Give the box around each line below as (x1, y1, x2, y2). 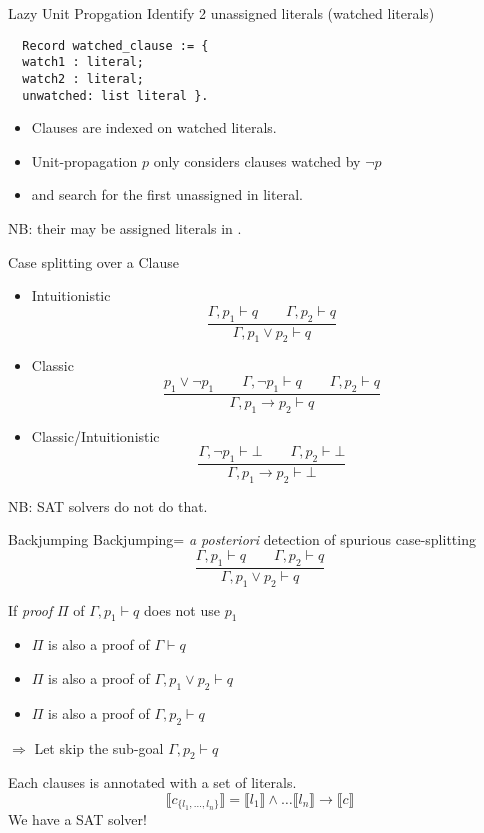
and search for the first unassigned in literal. (31, 184, 303, 205)
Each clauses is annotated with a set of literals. (8, 772, 297, 793)
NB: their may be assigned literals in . (8, 218, 242, 238)
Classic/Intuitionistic (31, 425, 160, 446)
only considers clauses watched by (153, 150, 361, 171)
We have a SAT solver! (8, 809, 147, 830)
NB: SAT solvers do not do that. (8, 495, 208, 516)
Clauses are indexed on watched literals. (31, 117, 277, 138)
